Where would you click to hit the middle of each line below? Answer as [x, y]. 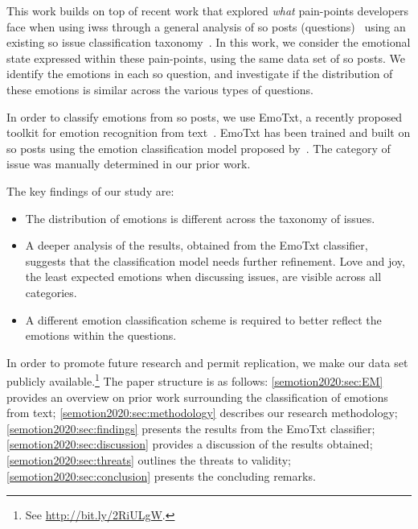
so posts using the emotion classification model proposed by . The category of [199, 148]
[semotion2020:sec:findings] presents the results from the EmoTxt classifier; [191, 428]
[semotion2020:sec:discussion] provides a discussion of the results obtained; [190, 444]
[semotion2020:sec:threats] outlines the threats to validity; [149, 459]
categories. [51, 292]
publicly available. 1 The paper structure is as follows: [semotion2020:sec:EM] [195, 380]
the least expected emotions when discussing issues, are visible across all [203, 277]
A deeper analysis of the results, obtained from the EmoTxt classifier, [197, 245]
